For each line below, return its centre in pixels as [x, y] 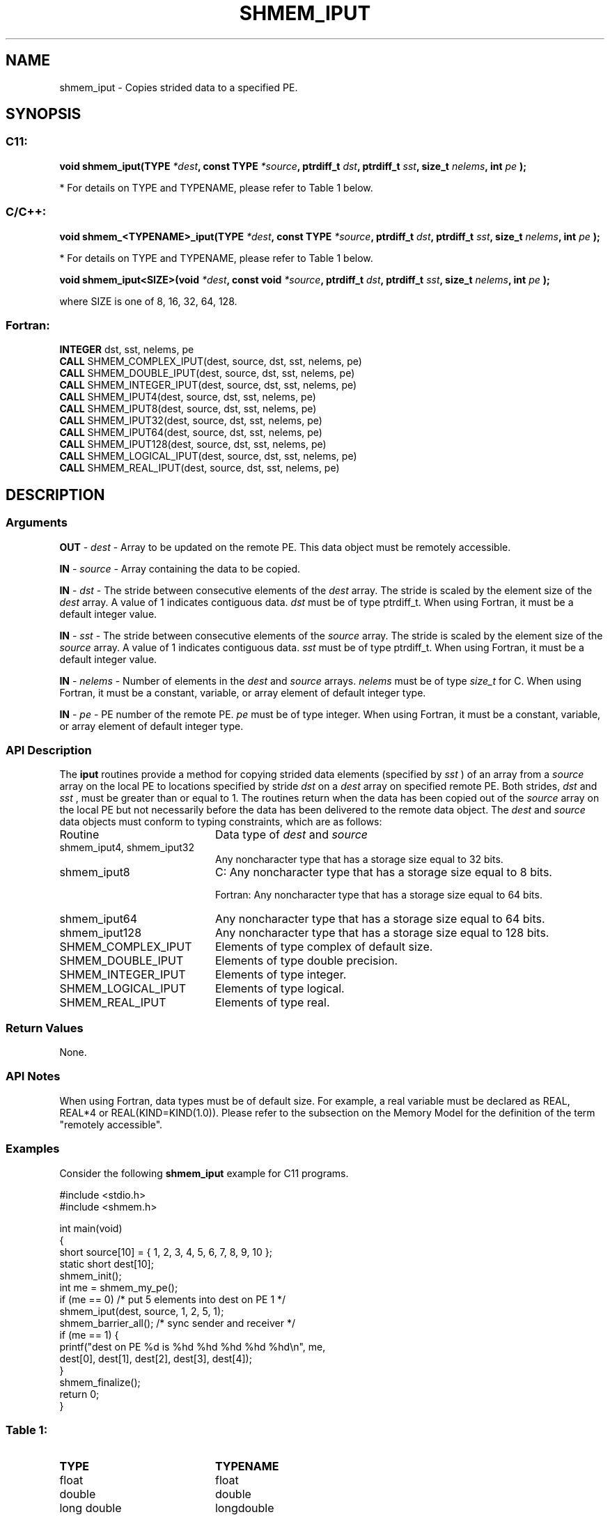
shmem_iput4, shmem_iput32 [127, 848]
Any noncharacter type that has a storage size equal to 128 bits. [382, 933]
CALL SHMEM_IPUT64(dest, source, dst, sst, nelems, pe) [191, 433]
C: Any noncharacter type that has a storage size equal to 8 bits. [383, 872]
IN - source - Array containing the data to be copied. [180, 568]
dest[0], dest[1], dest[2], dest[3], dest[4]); [156, 1358]
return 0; [79, 1394]
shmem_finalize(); [100, 1382]
